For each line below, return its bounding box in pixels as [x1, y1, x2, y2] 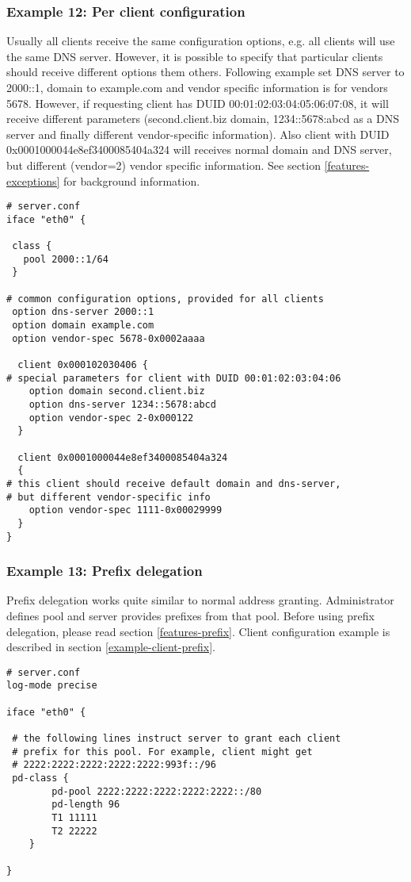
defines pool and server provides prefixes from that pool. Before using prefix [6, 608, 375, 624]
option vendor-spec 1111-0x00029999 [29, 504, 223, 516]
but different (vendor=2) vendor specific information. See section [6, 156, 321, 173]
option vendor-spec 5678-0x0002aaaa [12, 332, 205, 344]
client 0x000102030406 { [17, 359, 148, 371]
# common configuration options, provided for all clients [6, 293, 324, 305]
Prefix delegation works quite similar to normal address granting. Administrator [6, 592, 394, 608]
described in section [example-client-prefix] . [6, 638, 215, 655]
